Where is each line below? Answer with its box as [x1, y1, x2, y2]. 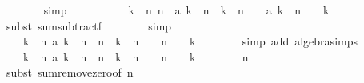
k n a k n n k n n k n [22, 48, 249, 65]
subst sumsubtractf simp [6, 17, 172, 34]
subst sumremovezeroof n [6, 64, 134, 81]
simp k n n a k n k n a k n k [43, 2, 330, 18]
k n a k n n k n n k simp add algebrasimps [22, 33, 358, 49]
